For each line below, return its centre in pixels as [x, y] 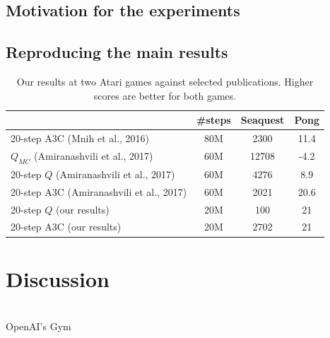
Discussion [58, 278]
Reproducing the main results [117, 52]
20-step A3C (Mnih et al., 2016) [80, 138]
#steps [214, 120]
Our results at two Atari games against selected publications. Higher [165, 81]
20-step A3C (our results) [66, 227]
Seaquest [263, 120]
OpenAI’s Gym [39, 326]
